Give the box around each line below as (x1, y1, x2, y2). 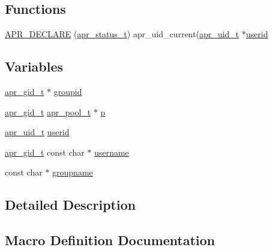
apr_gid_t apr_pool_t (5, 105, 91, 118)
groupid (53, 85, 82, 97)
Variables (5, 57, 64, 76)
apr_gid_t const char (5, 145, 85, 158)
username (94, 145, 129, 158)
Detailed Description (5, 195, 136, 214)
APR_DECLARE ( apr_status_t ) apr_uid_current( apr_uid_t (5, 28, 239, 40)
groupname (52, 166, 93, 178)
